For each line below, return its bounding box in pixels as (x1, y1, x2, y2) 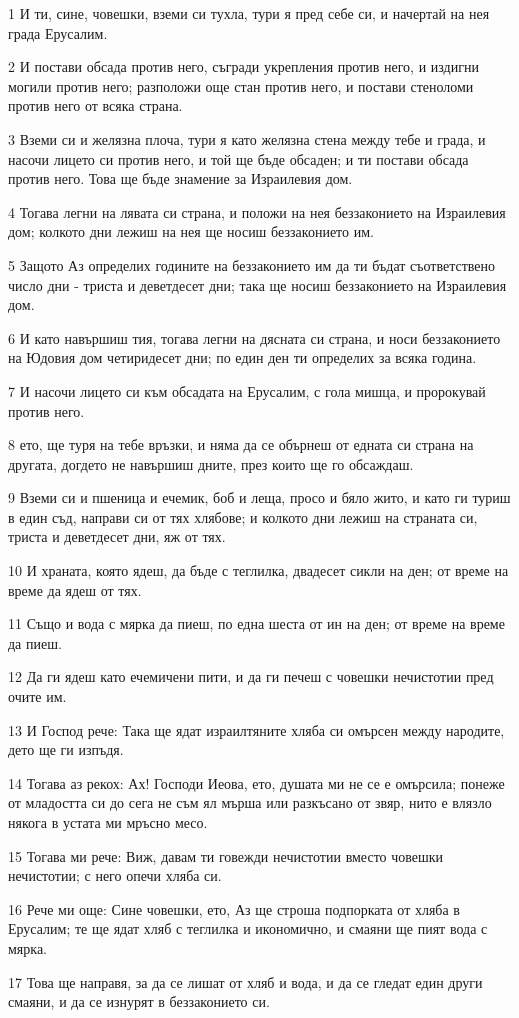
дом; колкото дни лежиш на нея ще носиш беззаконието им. (8, 221, 374, 242)
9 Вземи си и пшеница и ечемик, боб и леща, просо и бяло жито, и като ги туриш (8, 487, 511, 508)
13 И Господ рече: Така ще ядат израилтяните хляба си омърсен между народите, (8, 719, 505, 740)
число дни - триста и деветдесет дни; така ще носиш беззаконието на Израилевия (8, 274, 507, 295)
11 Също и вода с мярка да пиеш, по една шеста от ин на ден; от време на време (8, 613, 505, 634)
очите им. (8, 686, 67, 707)
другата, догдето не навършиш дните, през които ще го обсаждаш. (8, 453, 414, 474)
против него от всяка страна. (8, 95, 183, 116)
